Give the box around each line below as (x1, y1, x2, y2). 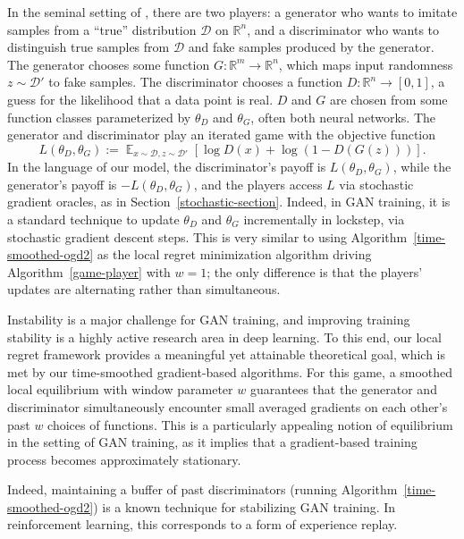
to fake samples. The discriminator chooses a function (48, 72, 342, 91)
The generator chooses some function (7, 55, 210, 73)
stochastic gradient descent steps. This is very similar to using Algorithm (7, 227, 408, 246)
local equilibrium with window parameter (7, 380, 233, 399)
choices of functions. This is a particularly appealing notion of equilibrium (47, 415, 453, 434)
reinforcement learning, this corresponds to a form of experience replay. (7, 515, 398, 534)
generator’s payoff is (7, 174, 117, 193)
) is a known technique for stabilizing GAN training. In (93, 497, 396, 516)
